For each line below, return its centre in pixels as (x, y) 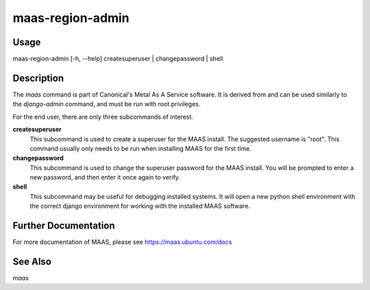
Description (38, 78)
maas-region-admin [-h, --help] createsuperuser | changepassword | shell (118, 59)
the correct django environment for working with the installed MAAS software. (140, 206)
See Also (32, 262)
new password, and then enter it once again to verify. (105, 178)
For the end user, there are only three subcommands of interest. (103, 117)
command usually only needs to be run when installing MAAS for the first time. (140, 148)
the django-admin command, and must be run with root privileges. (107, 104)
